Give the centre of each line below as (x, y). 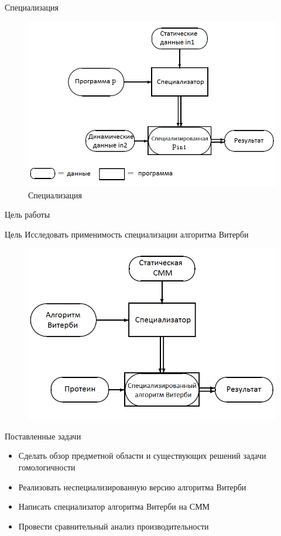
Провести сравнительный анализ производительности (114, 526)
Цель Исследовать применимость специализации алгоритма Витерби (127, 234)
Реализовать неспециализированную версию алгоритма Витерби (132, 487)
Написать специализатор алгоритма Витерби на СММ (114, 506)
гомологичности (47, 467)
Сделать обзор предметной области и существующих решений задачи (142, 456)
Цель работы (28, 214)
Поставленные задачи (43, 436)
